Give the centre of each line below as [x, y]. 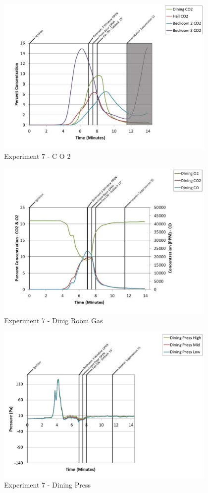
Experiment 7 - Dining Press [48, 485]
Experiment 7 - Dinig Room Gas [53, 320]
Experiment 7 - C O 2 [37, 156]
